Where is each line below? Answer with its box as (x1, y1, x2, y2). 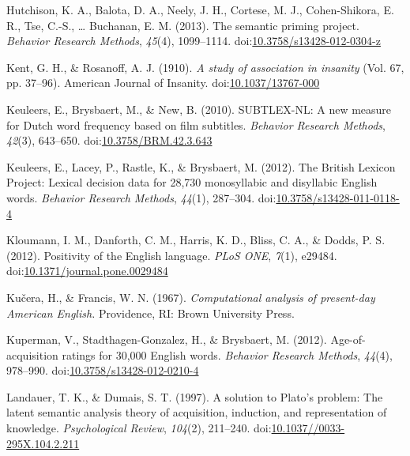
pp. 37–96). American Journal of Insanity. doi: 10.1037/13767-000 (6, 74, 320, 91)
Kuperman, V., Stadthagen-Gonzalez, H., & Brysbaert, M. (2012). (6, 331, 327, 348)
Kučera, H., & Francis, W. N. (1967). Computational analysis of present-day (6, 288, 375, 305)
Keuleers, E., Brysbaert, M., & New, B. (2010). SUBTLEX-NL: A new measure (6, 100, 392, 117)
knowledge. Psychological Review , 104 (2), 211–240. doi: (6, 420, 272, 436)
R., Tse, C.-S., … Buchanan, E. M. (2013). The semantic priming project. (6, 17, 359, 33)
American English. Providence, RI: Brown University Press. (6, 304, 295, 321)
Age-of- (330, 331, 366, 348)
